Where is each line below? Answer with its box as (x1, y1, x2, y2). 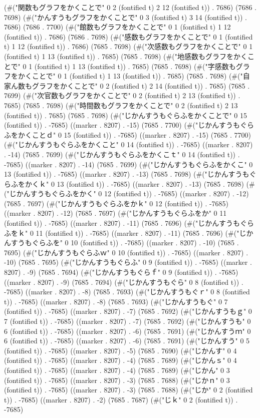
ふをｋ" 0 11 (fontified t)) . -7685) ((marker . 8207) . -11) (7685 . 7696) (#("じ (4, 227, 246, 238)
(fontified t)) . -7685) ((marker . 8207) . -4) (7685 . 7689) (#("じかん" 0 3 (4, 364, 230, 375)
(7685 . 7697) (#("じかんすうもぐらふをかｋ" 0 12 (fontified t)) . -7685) (4, 198, 229, 208)
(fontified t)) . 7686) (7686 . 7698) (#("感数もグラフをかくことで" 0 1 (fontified (4, 31, 253, 42)
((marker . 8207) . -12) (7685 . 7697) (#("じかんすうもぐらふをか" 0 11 (4, 208, 227, 218)
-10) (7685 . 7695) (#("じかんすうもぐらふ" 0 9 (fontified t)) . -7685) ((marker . (4, 257, 252, 267)
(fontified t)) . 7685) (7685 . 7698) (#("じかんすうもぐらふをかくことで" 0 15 (4, 110, 247, 120)
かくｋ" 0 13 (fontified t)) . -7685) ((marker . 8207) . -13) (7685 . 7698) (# (25, 178, 255, 189)
